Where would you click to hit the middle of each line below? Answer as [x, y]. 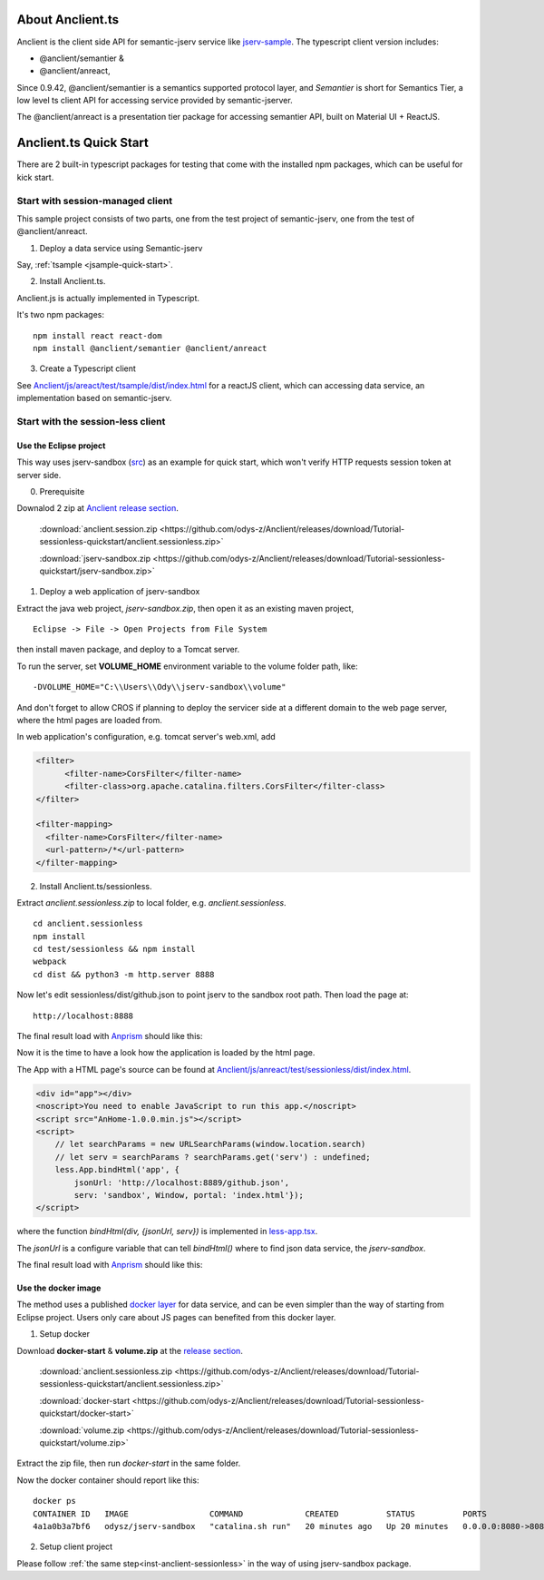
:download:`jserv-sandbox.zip [95, 558]
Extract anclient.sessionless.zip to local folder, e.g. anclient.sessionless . [151, 902]
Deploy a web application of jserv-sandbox [120, 592]
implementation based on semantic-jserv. [94, 398]
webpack [50, 962]
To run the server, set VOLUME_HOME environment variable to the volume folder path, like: [187, 666]
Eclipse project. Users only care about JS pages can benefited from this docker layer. [176, 1317]
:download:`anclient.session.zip [98, 529]
